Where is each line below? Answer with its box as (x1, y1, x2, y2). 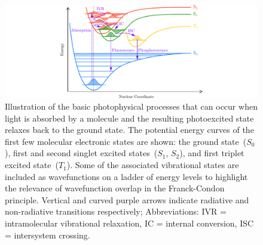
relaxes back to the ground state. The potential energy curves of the (5, 123, 254, 136)
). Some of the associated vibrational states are (66, 159, 239, 171)
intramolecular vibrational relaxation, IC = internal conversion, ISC (5, 217, 254, 230)
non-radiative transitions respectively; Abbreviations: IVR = (5, 205, 227, 218)
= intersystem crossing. (5, 228, 90, 241)
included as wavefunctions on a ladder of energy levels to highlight (5, 170, 248, 182)
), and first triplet (179, 147, 244, 159)
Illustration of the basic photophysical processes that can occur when (5, 100, 258, 113)
